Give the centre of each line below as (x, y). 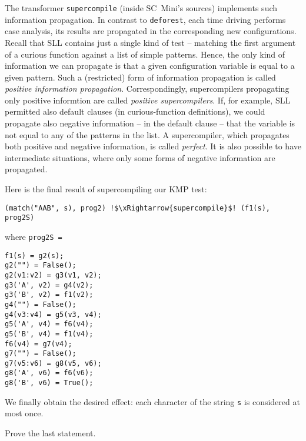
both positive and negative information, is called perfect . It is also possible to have (153, 146)
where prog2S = (34, 236)
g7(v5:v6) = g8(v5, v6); (53, 363)
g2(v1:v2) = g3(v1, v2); (53, 275)
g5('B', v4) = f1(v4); (49, 334)
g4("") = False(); (41, 304)
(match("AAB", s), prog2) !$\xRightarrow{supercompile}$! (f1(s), (138, 208)
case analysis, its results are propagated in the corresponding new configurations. (151, 31)
